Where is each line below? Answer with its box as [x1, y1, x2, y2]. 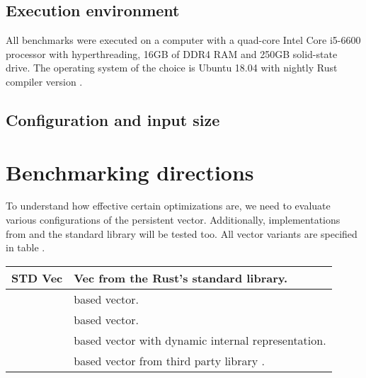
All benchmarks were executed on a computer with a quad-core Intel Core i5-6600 [6, 33, 361, 47]
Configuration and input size [6, 108, 220, 130]
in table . [6, 240, 45, 255]
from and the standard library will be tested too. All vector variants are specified [6, 226, 358, 241]
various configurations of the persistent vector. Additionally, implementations [6, 212, 341, 227]
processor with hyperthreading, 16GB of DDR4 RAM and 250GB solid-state [6, 46, 338, 61]
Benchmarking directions [6, 157, 254, 186]
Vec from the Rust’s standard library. [74, 269, 288, 286]
